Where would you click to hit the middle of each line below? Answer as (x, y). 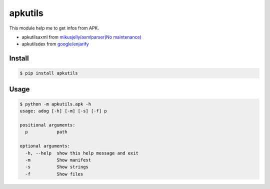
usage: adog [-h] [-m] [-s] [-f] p (63, 111)
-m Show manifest (58, 160)
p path (46, 132)
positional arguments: (47, 125)
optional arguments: (45, 146)
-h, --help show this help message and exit (82, 153)
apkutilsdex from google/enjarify (55, 44)
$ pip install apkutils (49, 73)
